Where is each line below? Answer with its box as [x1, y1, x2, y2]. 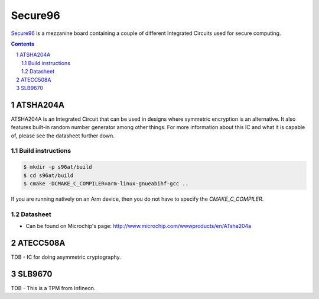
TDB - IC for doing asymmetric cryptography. [11, 253, 121, 261]
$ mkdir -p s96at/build [23, 163, 93, 171]
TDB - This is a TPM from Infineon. [11, 284, 96, 291]
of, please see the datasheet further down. [11, 132, 115, 139]
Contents [11, 40, 35, 47]
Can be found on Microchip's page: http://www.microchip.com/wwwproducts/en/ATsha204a [25, 223, 252, 230]
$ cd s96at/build [23, 172, 74, 179]
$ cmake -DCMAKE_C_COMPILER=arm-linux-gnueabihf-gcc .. [23, 180, 189, 187]
